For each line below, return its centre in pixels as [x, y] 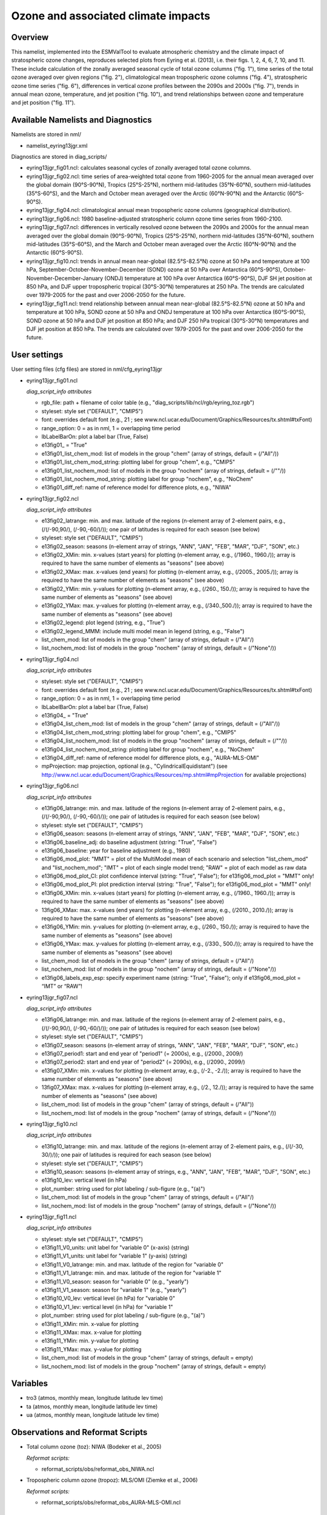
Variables [30, 1384]
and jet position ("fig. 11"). [43, 102]
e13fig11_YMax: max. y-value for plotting [91, 1349]
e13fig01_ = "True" [64, 445]
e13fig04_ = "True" [65, 716]
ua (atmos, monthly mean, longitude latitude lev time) [93, 1415]
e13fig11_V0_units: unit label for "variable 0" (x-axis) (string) [116, 1248]
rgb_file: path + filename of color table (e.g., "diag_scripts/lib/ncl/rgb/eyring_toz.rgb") [148, 402]
